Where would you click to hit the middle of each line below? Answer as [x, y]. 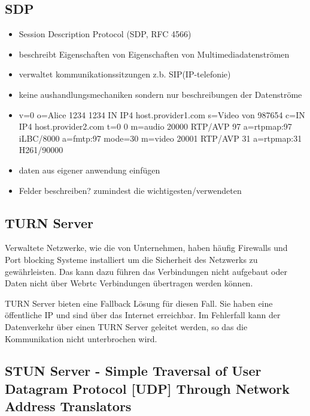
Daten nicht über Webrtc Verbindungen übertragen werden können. [129, 283]
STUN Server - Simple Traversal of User [133, 371]
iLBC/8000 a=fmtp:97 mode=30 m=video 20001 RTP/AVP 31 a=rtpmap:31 [160, 138]
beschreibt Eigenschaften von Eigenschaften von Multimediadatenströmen [154, 54]
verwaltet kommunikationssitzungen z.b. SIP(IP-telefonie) [125, 74]
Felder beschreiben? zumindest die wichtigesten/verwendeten [130, 190]
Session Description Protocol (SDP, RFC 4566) [105, 34]
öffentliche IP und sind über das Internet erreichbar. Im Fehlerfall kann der [143, 315]
